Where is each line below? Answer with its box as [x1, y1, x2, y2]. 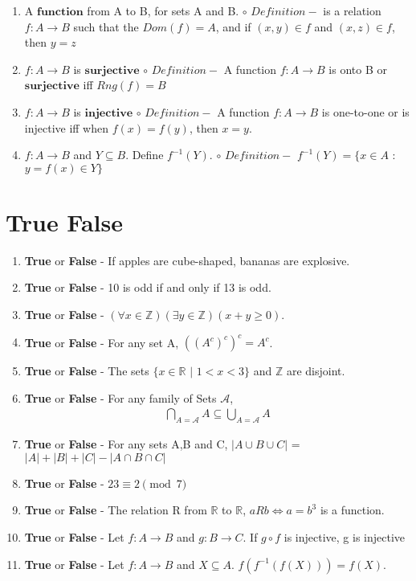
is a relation [323, 2, 381, 18]
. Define [125, 146, 164, 163]
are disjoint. [286, 362, 345, 379]
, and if [215, 18, 251, 35]
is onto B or [328, 60, 387, 77]
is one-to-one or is [321, 103, 410, 120]
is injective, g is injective [283, 528, 406, 545]
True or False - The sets [24, 362, 149, 379]
